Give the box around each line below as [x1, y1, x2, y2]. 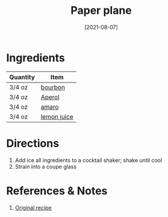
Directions [6, 136, 59, 150]
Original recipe [14, 204, 52, 211]
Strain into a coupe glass [14, 163, 77, 170]
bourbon [40, 83, 65, 91]
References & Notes [6, 184, 108, 198]
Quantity [9, 73, 35, 81]
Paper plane [70, 4, 132, 17]
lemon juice [40, 112, 73, 121]
